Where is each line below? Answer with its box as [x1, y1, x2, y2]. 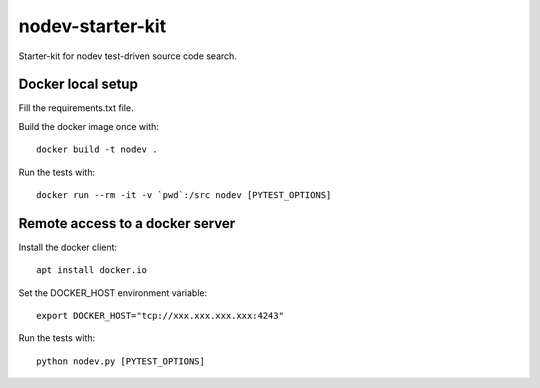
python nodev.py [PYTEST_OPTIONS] [36, 355, 205, 367]
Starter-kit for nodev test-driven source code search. [18, 50, 237, 62]
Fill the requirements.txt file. [18, 102, 134, 114]
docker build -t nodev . [36, 144, 158, 155]
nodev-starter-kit [18, 15, 167, 37]
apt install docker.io [36, 265, 148, 276]
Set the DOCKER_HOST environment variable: [18, 286, 208, 299]
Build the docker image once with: [18, 120, 160, 132]
